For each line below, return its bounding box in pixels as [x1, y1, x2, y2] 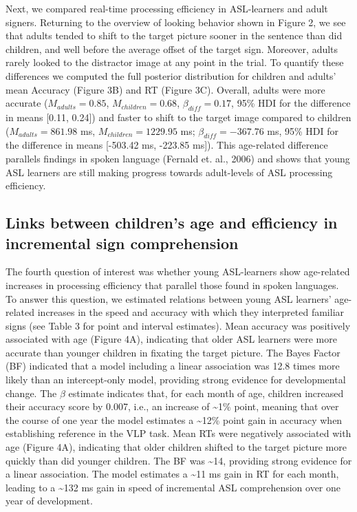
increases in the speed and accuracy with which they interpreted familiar [37, 305, 345, 319]
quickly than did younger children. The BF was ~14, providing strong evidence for [6, 453, 352, 467]
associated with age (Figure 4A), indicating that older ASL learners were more [6, 332, 337, 346]
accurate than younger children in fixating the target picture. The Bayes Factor [6, 345, 340, 359]
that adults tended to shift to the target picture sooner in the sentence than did [6, 28, 343, 43]
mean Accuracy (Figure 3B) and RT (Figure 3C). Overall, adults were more [6, 82, 325, 96]
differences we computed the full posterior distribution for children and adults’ [6, 68, 336, 83]
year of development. [6, 493, 93, 508]
